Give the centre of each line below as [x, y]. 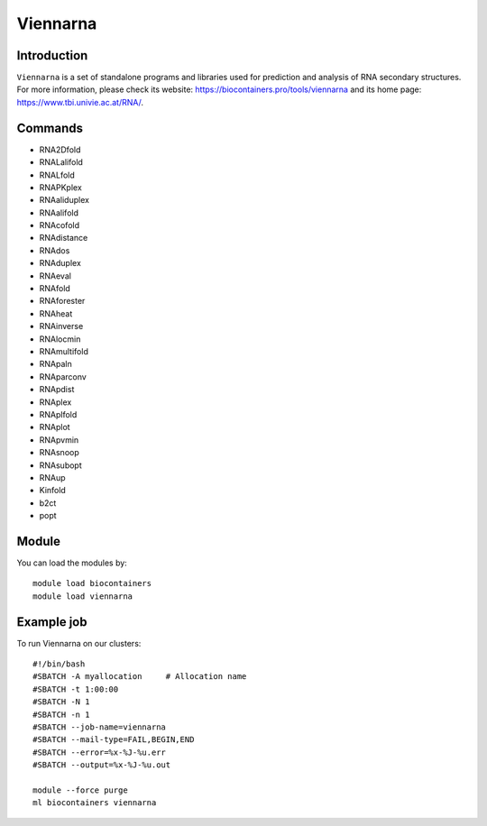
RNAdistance [64, 238]
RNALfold [57, 175]
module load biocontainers [92, 583]
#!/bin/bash [59, 664]
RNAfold [55, 289]
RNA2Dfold [60, 150]
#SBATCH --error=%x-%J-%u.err [100, 752]
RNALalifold [61, 162]
